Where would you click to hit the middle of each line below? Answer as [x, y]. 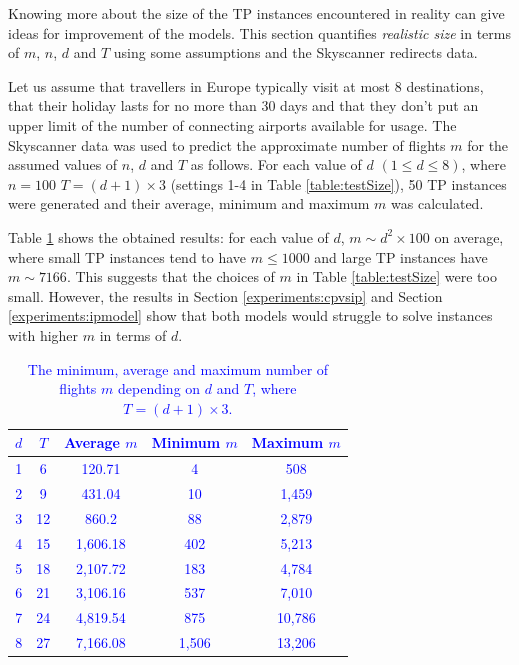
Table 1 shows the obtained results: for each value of [168, 236]
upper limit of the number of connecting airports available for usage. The [232, 124]
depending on [159, 388]
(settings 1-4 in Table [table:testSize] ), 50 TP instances [338, 183]
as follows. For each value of [276, 164]
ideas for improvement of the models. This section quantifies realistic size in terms [259, 32]
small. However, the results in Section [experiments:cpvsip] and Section [225, 295]
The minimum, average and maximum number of [178, 368]
